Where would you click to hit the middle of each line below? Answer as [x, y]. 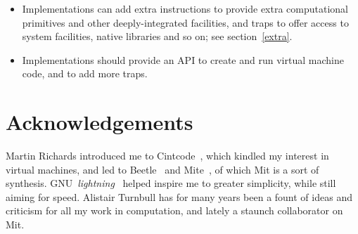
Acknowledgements [100, 122]
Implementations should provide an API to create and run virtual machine [183, 59]
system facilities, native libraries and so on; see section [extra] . [157, 36]
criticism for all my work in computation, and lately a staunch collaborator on [174, 210]
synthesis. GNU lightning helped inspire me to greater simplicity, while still [171, 183]
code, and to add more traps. [85, 73]
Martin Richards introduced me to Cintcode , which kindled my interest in [167, 156]
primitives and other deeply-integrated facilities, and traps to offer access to [185, 22]
